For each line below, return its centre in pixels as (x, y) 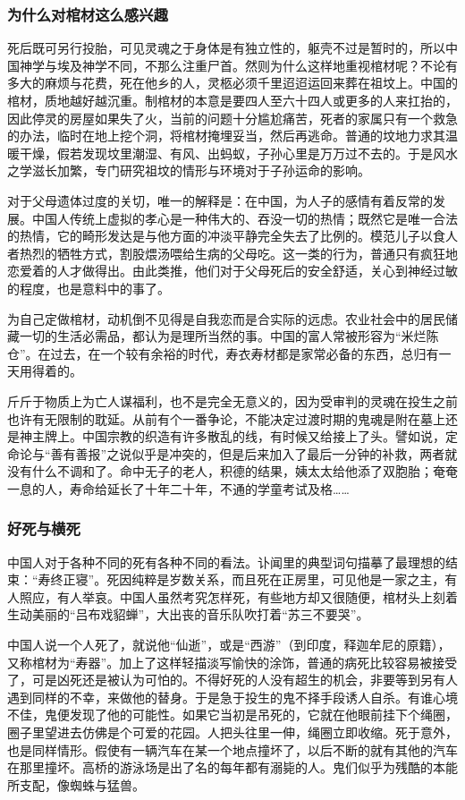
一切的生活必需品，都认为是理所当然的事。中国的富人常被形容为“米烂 (223, 336)
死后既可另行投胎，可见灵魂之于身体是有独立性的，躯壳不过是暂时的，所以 (226, 48)
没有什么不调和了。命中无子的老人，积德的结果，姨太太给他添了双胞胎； (220, 471)
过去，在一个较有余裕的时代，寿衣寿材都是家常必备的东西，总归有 (245, 353)
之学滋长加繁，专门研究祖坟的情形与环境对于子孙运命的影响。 (189, 170)
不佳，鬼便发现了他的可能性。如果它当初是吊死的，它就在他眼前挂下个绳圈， (232, 715)
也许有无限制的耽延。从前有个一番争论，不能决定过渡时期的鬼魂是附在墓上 (226, 418)
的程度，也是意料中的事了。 (89, 288)
